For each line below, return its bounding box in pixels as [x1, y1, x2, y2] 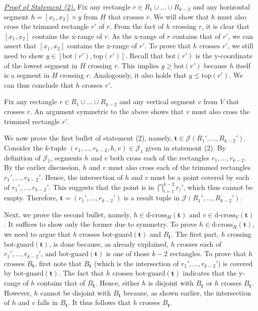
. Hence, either [95, 278, 140, 288]
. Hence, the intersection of [41, 171, 123, 182]
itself [236, 60, 251, 70]
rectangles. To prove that [170, 248, 247, 259]
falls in [37, 297, 58, 308]
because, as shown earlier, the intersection [123, 287, 251, 298]
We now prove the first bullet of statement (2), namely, [4, 133, 172, 143]
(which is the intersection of [94, 258, 179, 268]
